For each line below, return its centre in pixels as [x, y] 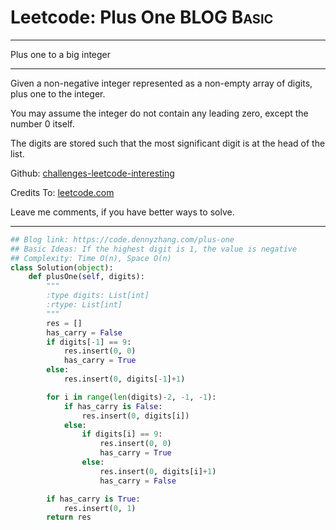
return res [69, 517]
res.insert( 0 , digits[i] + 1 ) [158, 471]
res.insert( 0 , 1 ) [100, 508]
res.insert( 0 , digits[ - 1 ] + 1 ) [124, 379]
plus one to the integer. [58, 93]
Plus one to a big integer [61, 54]
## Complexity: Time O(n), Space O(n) [91, 258]
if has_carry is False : [113, 406]
